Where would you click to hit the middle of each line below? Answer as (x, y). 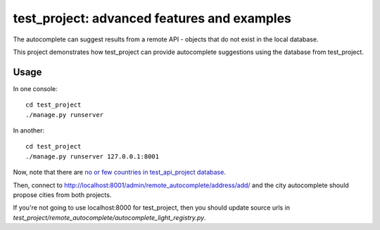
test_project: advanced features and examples (152, 18)
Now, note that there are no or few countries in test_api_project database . (120, 172)
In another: (29, 130)
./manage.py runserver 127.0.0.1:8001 (93, 156)
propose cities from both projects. (62, 195)
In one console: (35, 88)
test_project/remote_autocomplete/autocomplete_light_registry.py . (110, 217)
